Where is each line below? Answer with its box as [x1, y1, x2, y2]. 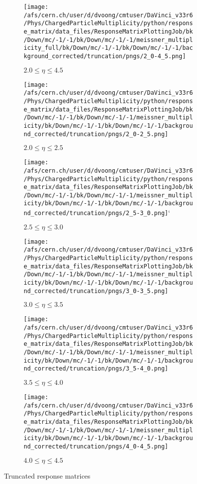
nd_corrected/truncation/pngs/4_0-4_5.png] [24, 443, 168, 450]
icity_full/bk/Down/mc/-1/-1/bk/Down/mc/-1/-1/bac [24, 44, 193, 52]
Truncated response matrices [4, 470, 91, 481]
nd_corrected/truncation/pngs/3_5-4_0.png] [24, 365, 168, 372]
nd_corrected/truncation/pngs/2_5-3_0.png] [24, 210, 168, 217]
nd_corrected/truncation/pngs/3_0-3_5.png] [24, 287, 168, 295]
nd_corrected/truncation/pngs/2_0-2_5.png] [24, 130, 168, 138]
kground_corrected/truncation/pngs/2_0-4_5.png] [24, 52, 186, 60]
